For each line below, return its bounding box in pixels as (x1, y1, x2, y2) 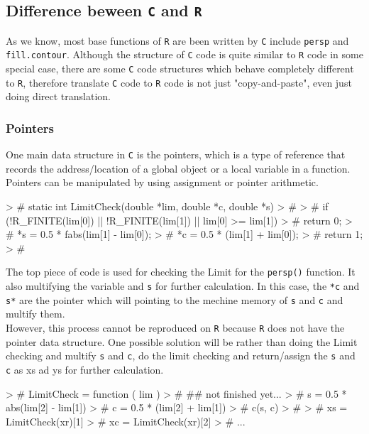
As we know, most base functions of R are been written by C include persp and (6, 33, 349, 48)
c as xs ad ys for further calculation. (6, 362, 164, 376)
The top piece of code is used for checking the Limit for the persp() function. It (6, 264, 356, 279)
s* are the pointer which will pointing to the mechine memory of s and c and (6, 292, 343, 307)
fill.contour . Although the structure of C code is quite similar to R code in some (6, 47, 363, 62)
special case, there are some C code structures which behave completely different (6, 61, 354, 76)
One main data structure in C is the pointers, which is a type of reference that (6, 147, 346, 162)
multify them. (6, 306, 65, 321)
